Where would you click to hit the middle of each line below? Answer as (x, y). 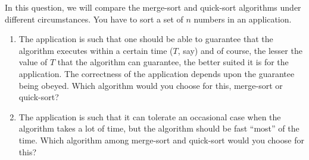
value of (33, 62)
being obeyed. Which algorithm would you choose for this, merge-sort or (151, 85)
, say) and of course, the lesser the (240, 50)
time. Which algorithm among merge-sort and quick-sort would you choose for (161, 140)
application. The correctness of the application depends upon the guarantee (157, 73)
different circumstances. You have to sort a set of (94, 19)
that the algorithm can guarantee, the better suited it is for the (173, 62)
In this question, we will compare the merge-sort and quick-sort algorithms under (153, 7)
